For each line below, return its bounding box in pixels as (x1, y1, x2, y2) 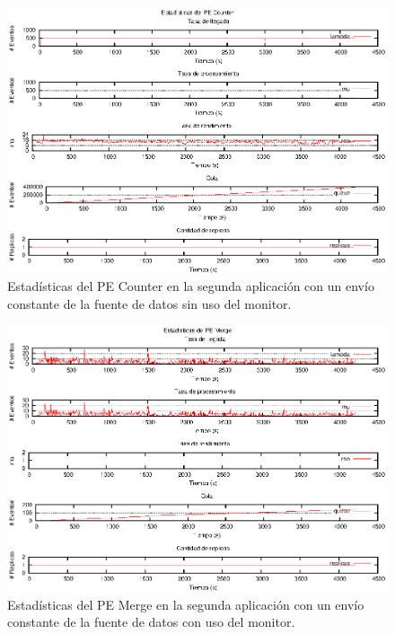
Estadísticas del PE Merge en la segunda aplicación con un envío (7, 594, 364, 613)
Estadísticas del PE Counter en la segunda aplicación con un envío (7, 277, 374, 295)
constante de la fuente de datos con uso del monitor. (7, 612, 295, 631)
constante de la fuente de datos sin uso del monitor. (7, 294, 292, 313)
